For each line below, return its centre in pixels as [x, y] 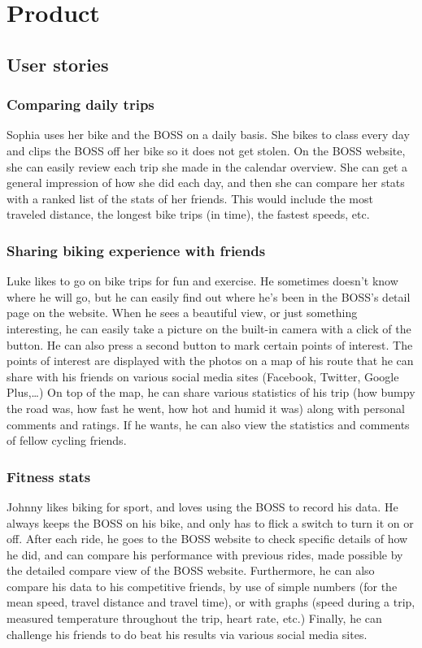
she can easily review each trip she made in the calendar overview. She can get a [207, 166]
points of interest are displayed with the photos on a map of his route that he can [210, 361]
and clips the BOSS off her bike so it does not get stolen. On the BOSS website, [206, 150]
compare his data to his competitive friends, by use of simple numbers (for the [202, 586]
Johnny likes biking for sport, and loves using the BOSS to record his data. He [202, 506]
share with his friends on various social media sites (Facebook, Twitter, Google [203, 376]
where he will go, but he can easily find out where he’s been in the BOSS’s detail [209, 296]
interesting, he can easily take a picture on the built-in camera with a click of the [209, 328]
